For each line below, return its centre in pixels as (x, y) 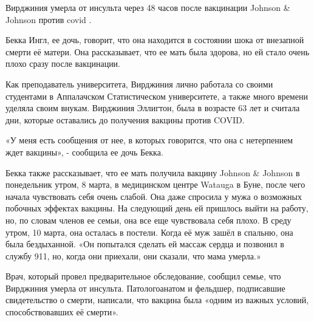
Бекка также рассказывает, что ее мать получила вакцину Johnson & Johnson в (153, 172)
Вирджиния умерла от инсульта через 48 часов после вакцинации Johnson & (148, 7)
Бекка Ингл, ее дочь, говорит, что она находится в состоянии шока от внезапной (155, 40)
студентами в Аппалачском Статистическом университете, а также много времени (157, 96)
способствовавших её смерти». (62, 312)
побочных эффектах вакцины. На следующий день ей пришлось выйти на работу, (157, 208)
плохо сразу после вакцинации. (63, 63)
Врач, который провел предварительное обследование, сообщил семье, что (143, 276)
